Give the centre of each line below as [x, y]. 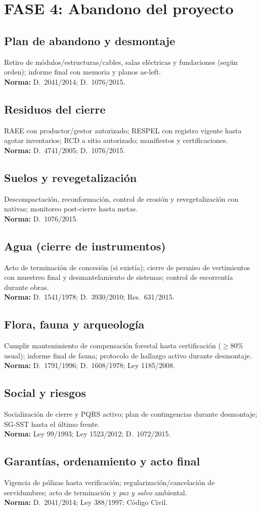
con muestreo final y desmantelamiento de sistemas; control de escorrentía [119, 277]
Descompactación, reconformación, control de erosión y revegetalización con [121, 198]
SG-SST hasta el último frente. [52, 424]
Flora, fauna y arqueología [74, 324]
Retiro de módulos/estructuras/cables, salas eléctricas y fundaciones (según [121, 62]
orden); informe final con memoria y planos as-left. [83, 72]
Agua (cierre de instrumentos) [85, 246]
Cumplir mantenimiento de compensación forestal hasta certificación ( [113, 345]
